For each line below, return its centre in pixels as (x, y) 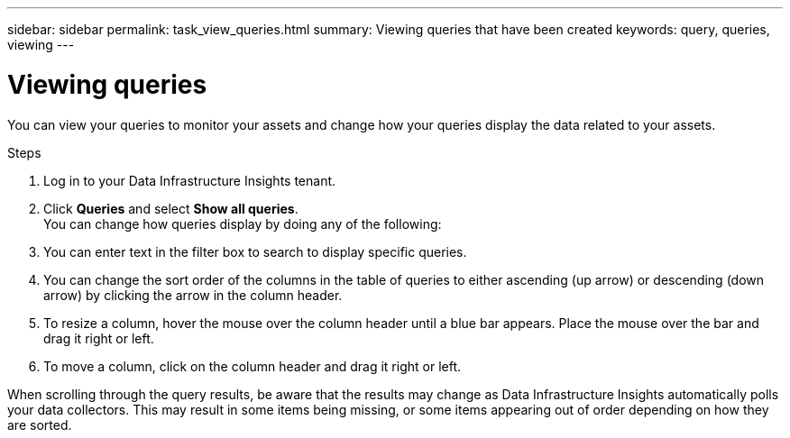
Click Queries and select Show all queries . (171, 208)
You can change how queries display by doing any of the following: (243, 224)
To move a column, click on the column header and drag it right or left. (253, 366)
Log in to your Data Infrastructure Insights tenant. (190, 180)
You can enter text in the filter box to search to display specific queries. (255, 251)
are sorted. (40, 424)
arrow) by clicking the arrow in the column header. (193, 295)
